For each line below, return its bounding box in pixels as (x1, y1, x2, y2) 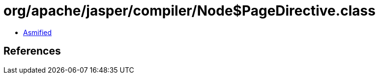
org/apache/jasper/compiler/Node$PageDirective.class (3, 2, 376, 19)
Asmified (23, 28, 52, 37)
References (3, 45, 61, 58)
